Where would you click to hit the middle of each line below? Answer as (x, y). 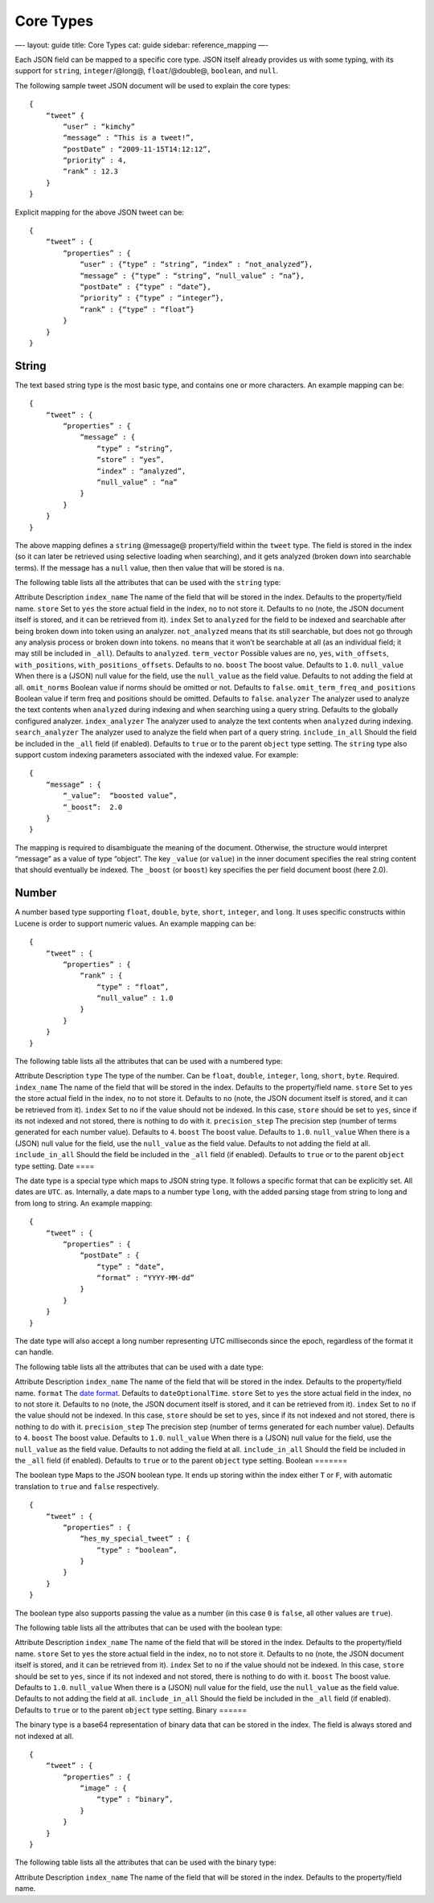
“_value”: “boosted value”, (121, 796)
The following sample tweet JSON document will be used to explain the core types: (153, 85)
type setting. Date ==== (55, 1166)
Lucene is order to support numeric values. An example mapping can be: (135, 923)
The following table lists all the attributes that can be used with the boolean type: (149, 1628)
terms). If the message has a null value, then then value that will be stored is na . (149, 567)
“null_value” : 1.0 (135, 998)
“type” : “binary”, (135, 1799)
